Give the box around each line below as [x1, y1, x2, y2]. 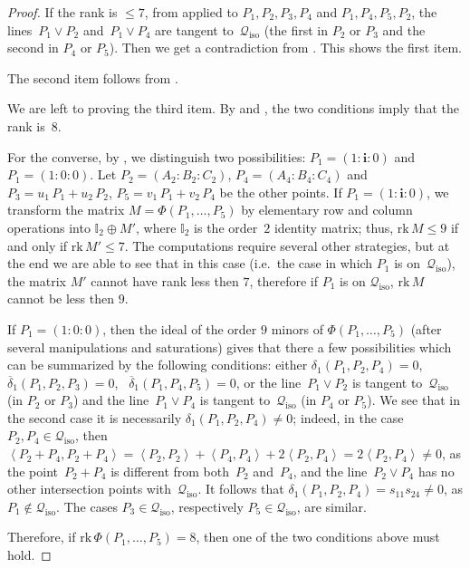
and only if [7, 236, 68, 255]
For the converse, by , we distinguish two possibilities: [7, 147, 306, 166]
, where [136, 217, 177, 236]
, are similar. [296, 496, 367, 515]
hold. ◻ [7, 545, 52, 564]
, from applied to [144, 3, 238, 21]
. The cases [56, 496, 118, 515]
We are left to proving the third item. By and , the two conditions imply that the [7, 99, 459, 118]
